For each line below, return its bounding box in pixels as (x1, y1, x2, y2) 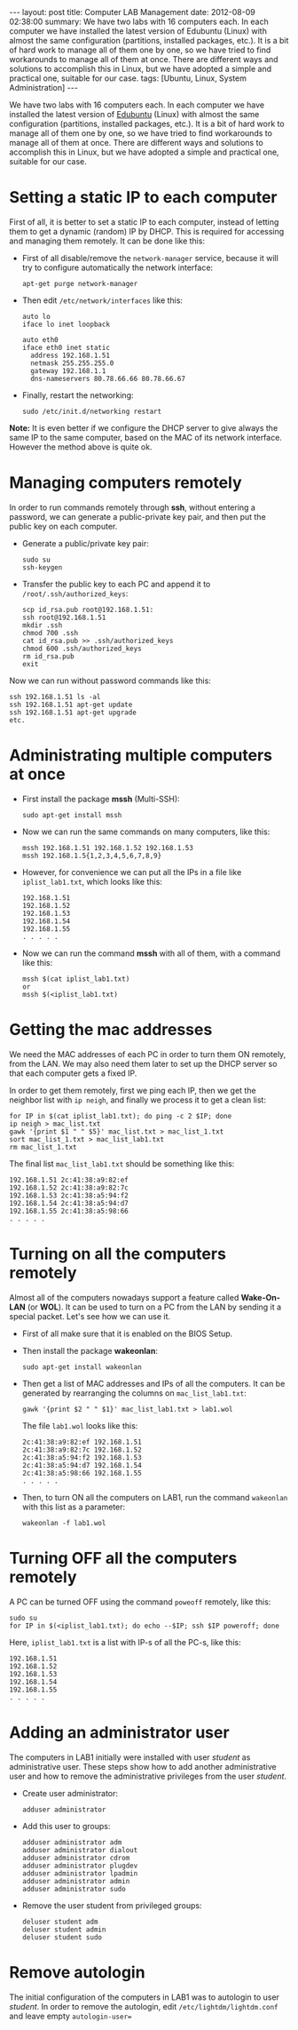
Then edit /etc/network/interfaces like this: (21, 295, 184, 306)
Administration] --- (9, 83, 78, 92)
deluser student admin (21, 1925, 106, 1934)
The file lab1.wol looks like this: (21, 1420, 138, 1431)
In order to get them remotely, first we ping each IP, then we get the (9, 1085, 256, 1095)
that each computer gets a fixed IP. (9, 1068, 137, 1079)
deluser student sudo (21, 1932, 102, 1942)
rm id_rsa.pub (21, 651, 74, 661)
